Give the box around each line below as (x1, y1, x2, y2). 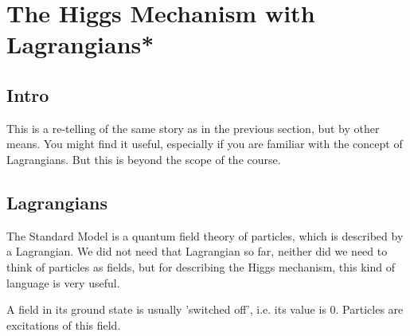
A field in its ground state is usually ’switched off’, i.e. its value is (6, 301, 326, 318)
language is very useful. (6, 274, 120, 291)
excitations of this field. (6, 316, 121, 333)
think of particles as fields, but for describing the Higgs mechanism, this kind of (6, 258, 395, 275)
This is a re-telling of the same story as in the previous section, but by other (6, 119, 380, 136)
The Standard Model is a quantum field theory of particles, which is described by (6, 227, 404, 244)
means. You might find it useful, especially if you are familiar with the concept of (6, 135, 403, 152)
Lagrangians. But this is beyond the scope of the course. (6, 150, 281, 167)
